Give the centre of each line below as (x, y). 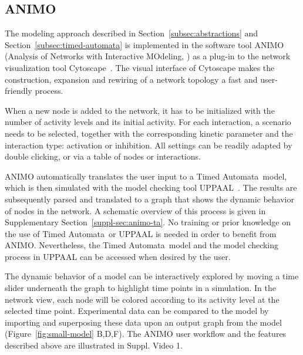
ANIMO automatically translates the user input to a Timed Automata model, (146, 176)
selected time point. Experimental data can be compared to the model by (137, 311)
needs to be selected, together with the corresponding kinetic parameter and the (149, 133)
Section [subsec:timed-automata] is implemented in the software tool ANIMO (144, 44)
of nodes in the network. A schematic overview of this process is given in (135, 210)
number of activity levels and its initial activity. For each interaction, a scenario (148, 122)
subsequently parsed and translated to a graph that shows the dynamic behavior (149, 199)
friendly (18, 91)
